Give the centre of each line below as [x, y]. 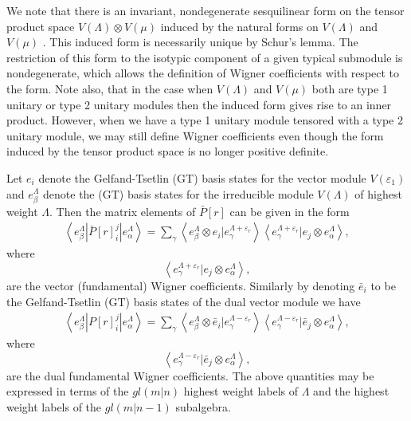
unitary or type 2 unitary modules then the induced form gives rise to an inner [199, 104]
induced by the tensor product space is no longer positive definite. [168, 151]
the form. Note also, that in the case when [110, 88]
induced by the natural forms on [239, 26]
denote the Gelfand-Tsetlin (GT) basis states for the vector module [202, 177]
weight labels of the [54, 406]
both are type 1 [350, 88]
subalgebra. [203, 406]
